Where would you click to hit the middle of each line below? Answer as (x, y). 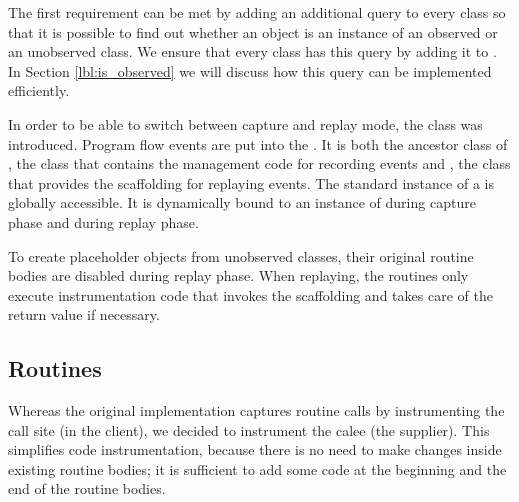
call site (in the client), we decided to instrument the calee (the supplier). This (249, 429)
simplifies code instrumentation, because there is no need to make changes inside (255, 449)
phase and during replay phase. (103, 221)
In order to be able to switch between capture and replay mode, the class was (245, 123)
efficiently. (39, 90)
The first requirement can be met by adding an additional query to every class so (257, 12)
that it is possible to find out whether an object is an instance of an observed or (253, 31)
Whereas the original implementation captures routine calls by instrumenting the (256, 410)
